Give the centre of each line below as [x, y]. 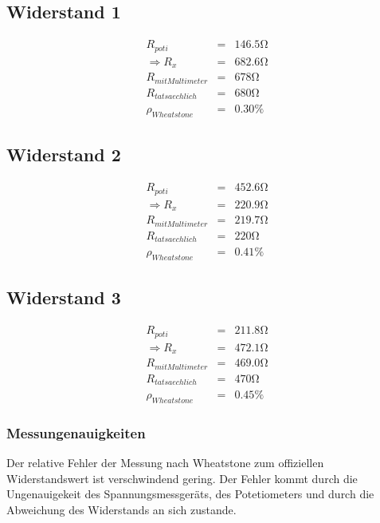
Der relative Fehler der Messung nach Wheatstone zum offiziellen [165, 463]
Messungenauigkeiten [76, 432]
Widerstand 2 [64, 155]
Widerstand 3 [64, 297]
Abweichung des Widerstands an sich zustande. [121, 509]
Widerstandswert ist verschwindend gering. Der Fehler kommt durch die [182, 478]
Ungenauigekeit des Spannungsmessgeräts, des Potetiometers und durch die [190, 494]
